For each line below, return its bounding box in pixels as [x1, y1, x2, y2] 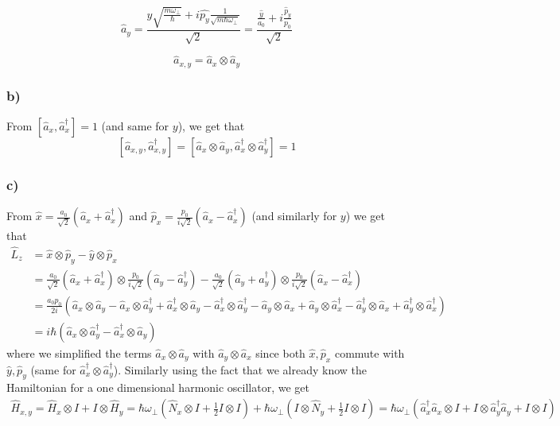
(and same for [101, 117, 169, 134]
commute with [334, 344, 405, 361]
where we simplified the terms [6, 344, 152, 361]
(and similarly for [251, 207, 337, 224]
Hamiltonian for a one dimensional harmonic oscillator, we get [6, 379, 309, 396]
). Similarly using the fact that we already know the [113, 361, 367, 378]
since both [255, 344, 305, 361]
